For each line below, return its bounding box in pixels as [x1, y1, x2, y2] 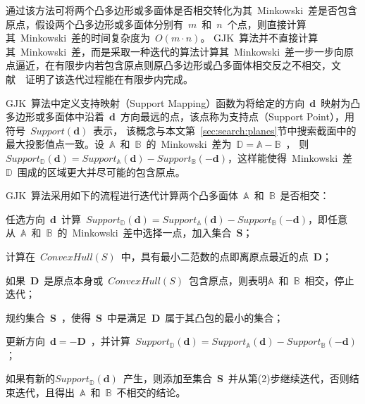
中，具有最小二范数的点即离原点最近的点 [120, 248, 309, 263]
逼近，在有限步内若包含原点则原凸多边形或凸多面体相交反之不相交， [15, 58, 331, 72]
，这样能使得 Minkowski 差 [228, 150, 353, 165]
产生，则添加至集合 [123, 371, 212, 386]
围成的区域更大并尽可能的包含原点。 [17, 164, 185, 179]
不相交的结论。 [116, 385, 186, 400]
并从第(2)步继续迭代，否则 [228, 371, 349, 386]
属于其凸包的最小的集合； [165, 310, 284, 324]
